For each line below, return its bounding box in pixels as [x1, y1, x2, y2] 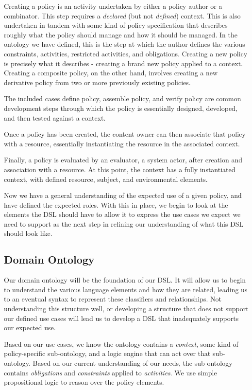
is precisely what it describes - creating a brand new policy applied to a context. [4, 58, 243, 68]
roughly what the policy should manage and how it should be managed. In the [4, 29, 237, 39]
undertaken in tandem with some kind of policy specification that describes [4, 20, 228, 30]
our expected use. [4, 322, 56, 333]
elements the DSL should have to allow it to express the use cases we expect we [4, 209, 241, 219]
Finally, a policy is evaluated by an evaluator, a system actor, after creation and [4, 155, 242, 165]
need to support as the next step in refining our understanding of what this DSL [4, 218, 244, 229]
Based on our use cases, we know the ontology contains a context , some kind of [4, 338, 238, 349]
